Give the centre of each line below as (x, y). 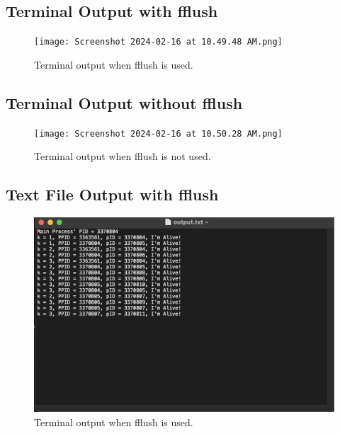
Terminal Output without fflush (124, 102)
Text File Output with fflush (112, 194)
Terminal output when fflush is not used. (123, 156)
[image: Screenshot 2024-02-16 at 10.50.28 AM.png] (158, 133)
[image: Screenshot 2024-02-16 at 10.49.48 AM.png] (158, 42)
